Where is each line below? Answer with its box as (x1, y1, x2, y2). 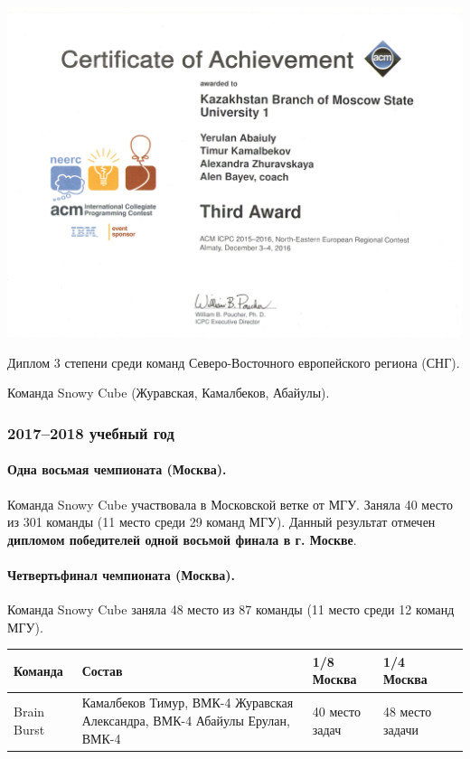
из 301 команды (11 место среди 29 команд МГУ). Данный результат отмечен (7, 512, 436, 531)
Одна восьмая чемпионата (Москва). (7, 460, 227, 479)
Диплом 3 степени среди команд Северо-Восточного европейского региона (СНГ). (7, 352, 460, 371)
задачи (382, 719, 418, 738)
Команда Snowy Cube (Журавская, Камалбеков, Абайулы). (7, 383, 330, 402)
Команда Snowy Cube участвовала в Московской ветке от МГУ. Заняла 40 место (7, 494, 453, 513)
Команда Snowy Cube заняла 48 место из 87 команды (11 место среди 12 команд (7, 600, 455, 619)
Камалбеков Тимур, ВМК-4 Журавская (81, 693, 294, 712)
